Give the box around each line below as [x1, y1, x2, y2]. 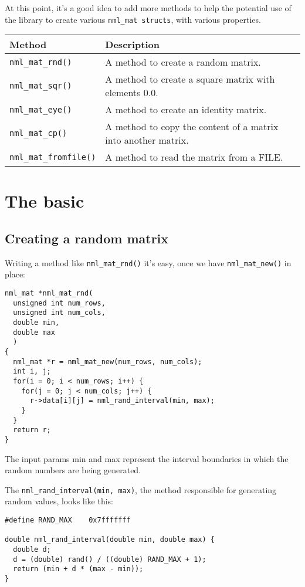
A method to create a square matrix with [105, 72, 275, 86]
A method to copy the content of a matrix [105, 120, 279, 134]
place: [5, 268, 25, 280]
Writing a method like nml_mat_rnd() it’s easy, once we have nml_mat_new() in [5, 256, 292, 269]
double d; [13, 545, 51, 554]
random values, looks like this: [5, 495, 113, 507]
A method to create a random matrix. [105, 55, 261, 69]
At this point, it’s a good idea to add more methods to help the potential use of [5, 2, 292, 13]
